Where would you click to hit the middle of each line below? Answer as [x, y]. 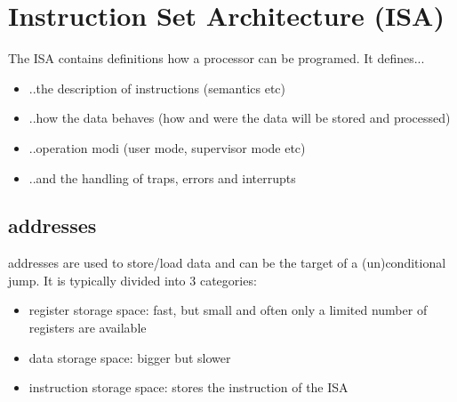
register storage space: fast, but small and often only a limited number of [228, 310]
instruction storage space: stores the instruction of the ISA [188, 387]
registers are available [88, 328]
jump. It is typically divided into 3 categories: [132, 280]
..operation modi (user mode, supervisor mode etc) [167, 147]
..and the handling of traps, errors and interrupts [162, 177]
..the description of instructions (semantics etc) [157, 88]
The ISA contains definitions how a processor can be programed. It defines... [216, 58]
